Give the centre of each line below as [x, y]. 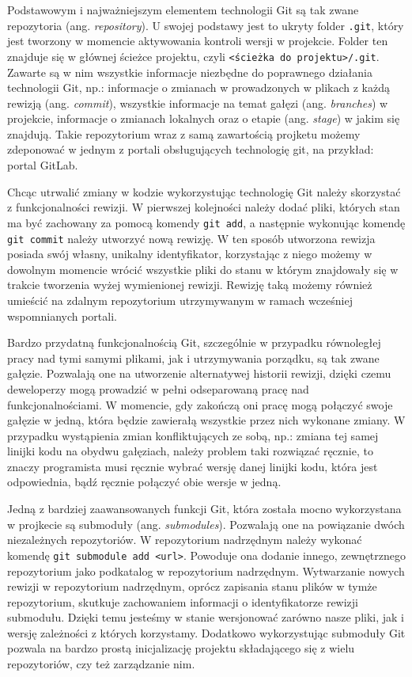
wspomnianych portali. [62, 316]
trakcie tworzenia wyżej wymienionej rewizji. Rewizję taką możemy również [190, 285]
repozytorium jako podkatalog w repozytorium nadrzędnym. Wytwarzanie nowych [206, 571]
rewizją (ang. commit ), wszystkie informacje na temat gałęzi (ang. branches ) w [198, 103]
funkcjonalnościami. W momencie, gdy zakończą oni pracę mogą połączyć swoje [200, 404]
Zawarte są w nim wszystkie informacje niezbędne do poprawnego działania [190, 72]
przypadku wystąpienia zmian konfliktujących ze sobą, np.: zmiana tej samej [193, 435]
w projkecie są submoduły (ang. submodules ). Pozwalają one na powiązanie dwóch [206, 524]
